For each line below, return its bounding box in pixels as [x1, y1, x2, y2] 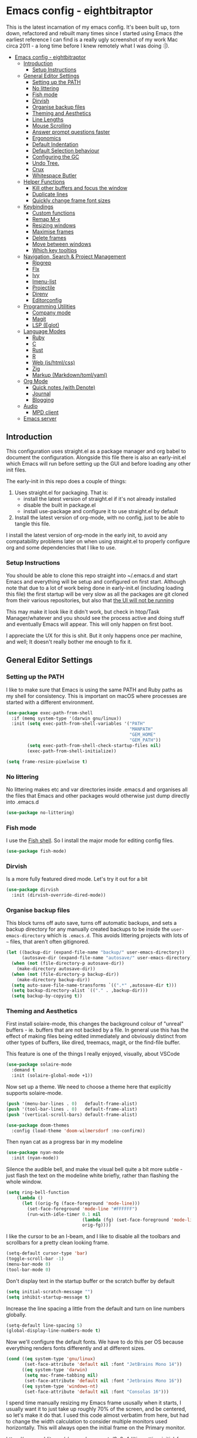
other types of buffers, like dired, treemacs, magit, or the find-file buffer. [6, 1039, 181, 1046]
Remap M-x [32, 215, 60, 222]
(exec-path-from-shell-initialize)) [27, 748, 117, 754]
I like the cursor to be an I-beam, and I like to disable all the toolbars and [6, 1233, 181, 1240]
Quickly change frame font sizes [32, 196, 111, 204]
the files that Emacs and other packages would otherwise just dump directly [6, 792, 190, 799]
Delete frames [32, 234, 66, 241]
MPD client [32, 409, 59, 416]
